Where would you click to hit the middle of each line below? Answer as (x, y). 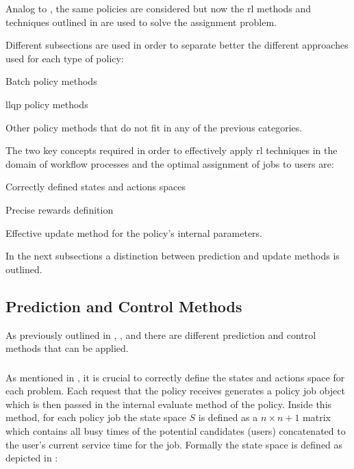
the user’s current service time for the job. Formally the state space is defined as (174, 444)
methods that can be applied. (67, 348)
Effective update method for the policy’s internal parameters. (134, 232)
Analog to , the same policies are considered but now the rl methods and (159, 8)
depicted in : (32, 458)
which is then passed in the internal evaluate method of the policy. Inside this (169, 404)
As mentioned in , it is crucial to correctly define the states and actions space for (175, 377)
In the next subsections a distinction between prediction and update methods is (173, 256)
